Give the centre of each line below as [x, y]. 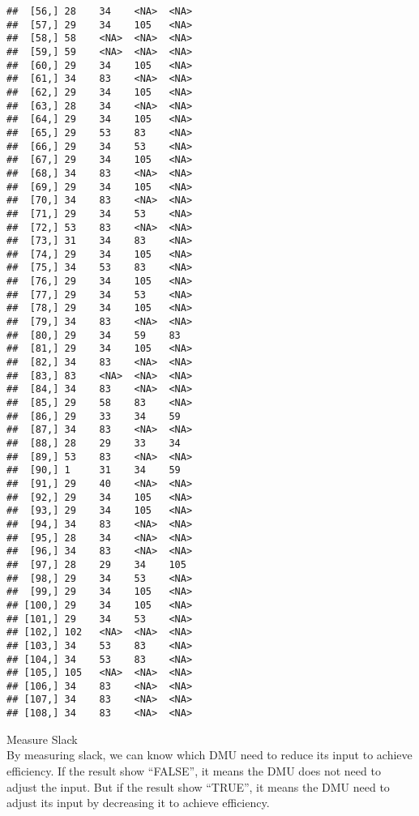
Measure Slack [42, 739]
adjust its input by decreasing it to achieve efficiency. [138, 803]
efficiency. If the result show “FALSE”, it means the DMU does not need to [194, 770]
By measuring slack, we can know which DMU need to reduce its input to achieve [209, 755]
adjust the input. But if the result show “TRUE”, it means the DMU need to [198, 786]
